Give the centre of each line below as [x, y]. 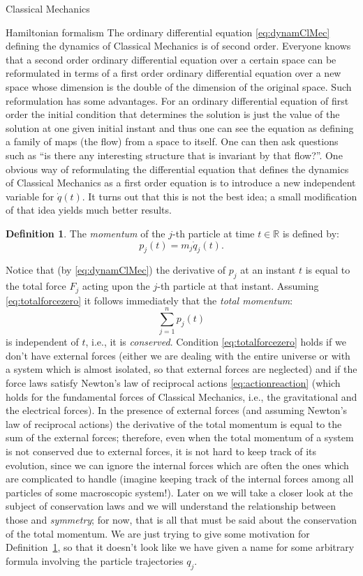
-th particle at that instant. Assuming [238, 286]
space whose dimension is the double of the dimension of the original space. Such [179, 86]
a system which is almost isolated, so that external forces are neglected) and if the [181, 369]
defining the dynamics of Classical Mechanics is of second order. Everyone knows [178, 46]
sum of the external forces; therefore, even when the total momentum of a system [180, 437]
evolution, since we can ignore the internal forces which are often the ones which [177, 465]
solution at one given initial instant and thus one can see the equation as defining [180, 127]
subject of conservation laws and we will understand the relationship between [171, 506]
